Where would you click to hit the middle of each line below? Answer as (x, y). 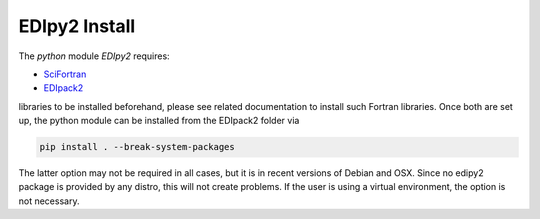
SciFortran (65, 74)
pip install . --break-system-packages (137, 147)
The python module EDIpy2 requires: (94, 56)
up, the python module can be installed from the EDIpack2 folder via (159, 121)
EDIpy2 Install (77, 26)
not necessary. (49, 201)
